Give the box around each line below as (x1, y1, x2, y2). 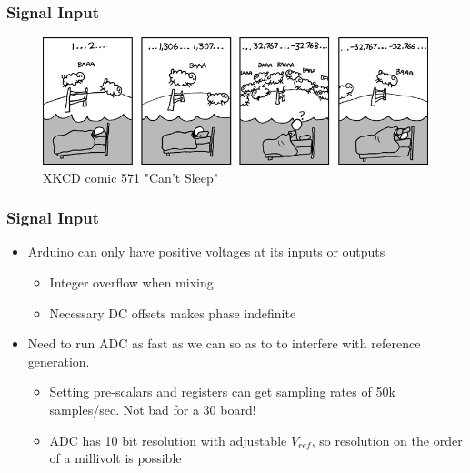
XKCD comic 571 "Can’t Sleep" (43, 167, 219, 186)
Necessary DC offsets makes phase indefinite (49, 303, 296, 322)
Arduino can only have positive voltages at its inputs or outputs (27, 242, 385, 261)
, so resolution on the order (311, 430, 463, 449)
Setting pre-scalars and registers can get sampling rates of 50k (49, 382, 395, 401)
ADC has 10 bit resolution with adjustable (49, 430, 287, 449)
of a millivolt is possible (49, 448, 182, 468)
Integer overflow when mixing (49, 273, 214, 292)
